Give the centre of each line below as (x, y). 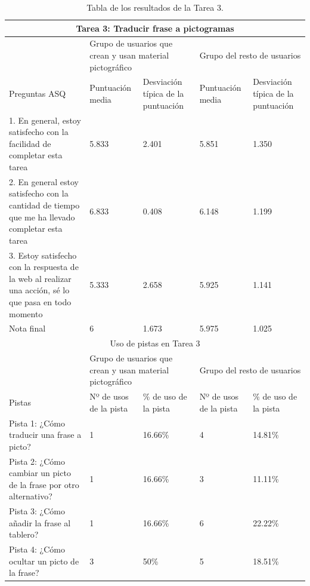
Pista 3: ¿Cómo (37, 511)
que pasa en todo (40, 301)
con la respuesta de (44, 267)
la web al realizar (40, 278)
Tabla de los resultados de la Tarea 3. (155, 7)
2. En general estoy (44, 181)
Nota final (27, 328)
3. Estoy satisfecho (43, 255)
